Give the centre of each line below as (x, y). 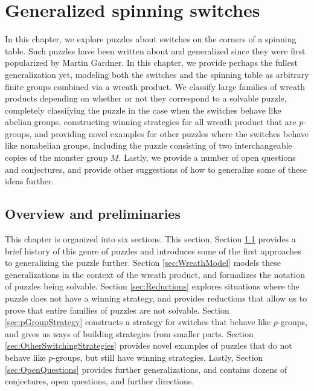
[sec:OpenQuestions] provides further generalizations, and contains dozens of (146, 369)
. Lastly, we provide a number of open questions (207, 157)
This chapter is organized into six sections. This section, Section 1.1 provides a (150, 239)
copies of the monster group (56, 157)
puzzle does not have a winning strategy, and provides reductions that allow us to (156, 298)
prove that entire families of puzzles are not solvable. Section (117, 310)
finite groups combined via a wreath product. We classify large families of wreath (155, 86)
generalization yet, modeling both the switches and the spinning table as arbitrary (157, 74)
